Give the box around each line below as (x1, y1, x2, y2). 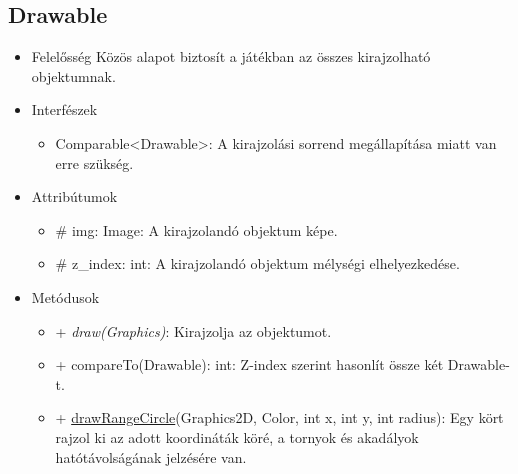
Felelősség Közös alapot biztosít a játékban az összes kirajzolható (31, 46, 431, 67)
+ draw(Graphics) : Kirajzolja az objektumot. (55, 320, 332, 341)
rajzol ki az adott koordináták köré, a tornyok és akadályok (55, 426, 419, 447)
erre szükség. (55, 152, 134, 173)
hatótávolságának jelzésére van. (55, 446, 247, 467)
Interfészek (31, 99, 98, 120)
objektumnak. (31, 65, 116, 86)
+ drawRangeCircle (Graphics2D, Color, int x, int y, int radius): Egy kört (55, 407, 504, 428)
